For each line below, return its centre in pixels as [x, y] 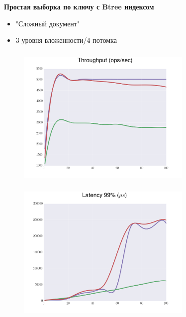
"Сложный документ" [48, 23]
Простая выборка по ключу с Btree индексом [79, 6]
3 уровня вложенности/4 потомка [66, 40]
